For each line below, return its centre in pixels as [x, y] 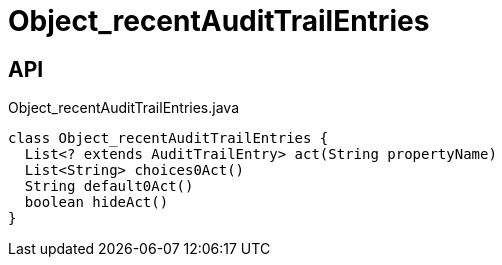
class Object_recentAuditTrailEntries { [168, 138]
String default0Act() [109, 186]
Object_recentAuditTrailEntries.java [123, 108]
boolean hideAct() [96, 202]
